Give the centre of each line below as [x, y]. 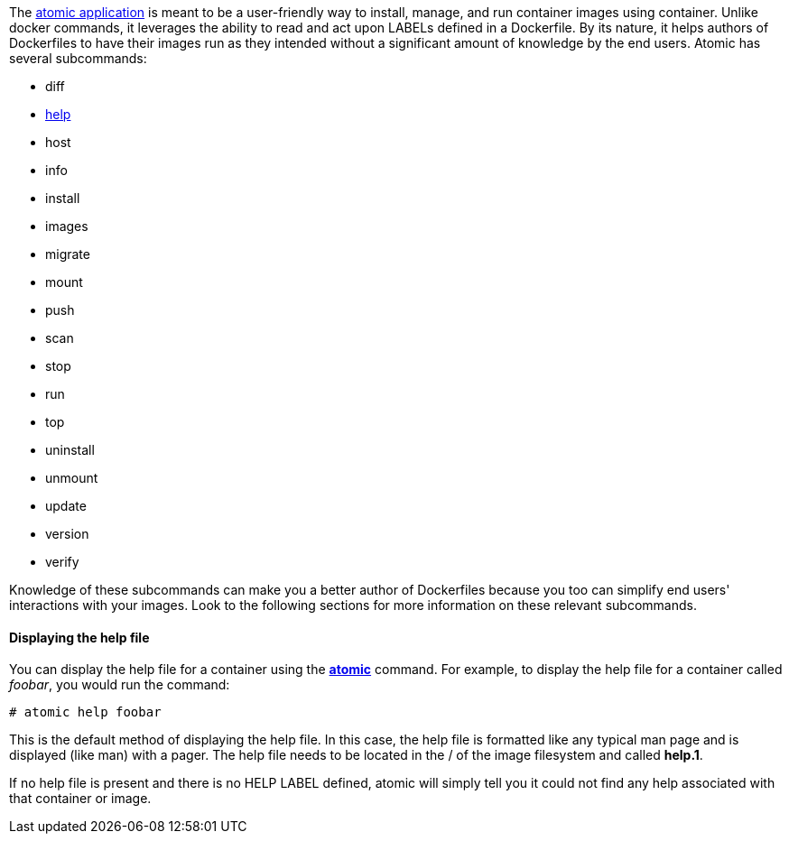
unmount [72, 478]
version [67, 534]
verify [62, 562]
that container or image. [80, 799]
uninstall [70, 450]
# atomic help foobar [85, 712]
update [66, 506]
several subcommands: [78, 58]
